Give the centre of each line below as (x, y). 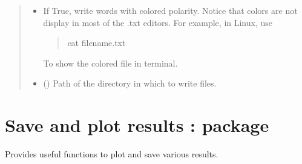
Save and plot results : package (137, 125)
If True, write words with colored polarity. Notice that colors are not (170, 10)
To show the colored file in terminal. (110, 63)
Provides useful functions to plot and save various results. (112, 154)
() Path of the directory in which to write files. (130, 83)
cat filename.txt (97, 43)
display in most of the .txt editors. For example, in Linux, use (158, 22)
